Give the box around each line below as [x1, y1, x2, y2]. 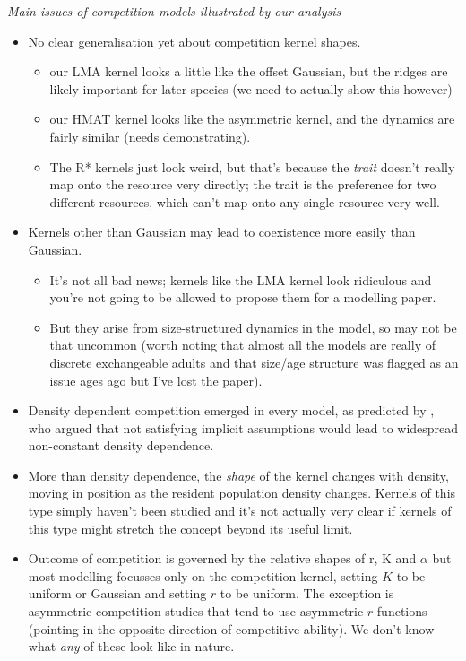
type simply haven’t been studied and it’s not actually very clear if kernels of [28, 501, 452, 520]
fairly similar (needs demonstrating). [49, 126, 251, 145]
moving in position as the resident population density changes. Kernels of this [28, 483, 456, 502]
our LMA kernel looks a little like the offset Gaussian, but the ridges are [49, 62, 448, 81]
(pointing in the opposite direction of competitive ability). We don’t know [28, 619, 435, 638]
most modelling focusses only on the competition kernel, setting [28, 566, 378, 585]
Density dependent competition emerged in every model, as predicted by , [28, 401, 435, 420]
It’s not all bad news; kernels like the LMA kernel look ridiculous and [49, 270, 432, 289]
